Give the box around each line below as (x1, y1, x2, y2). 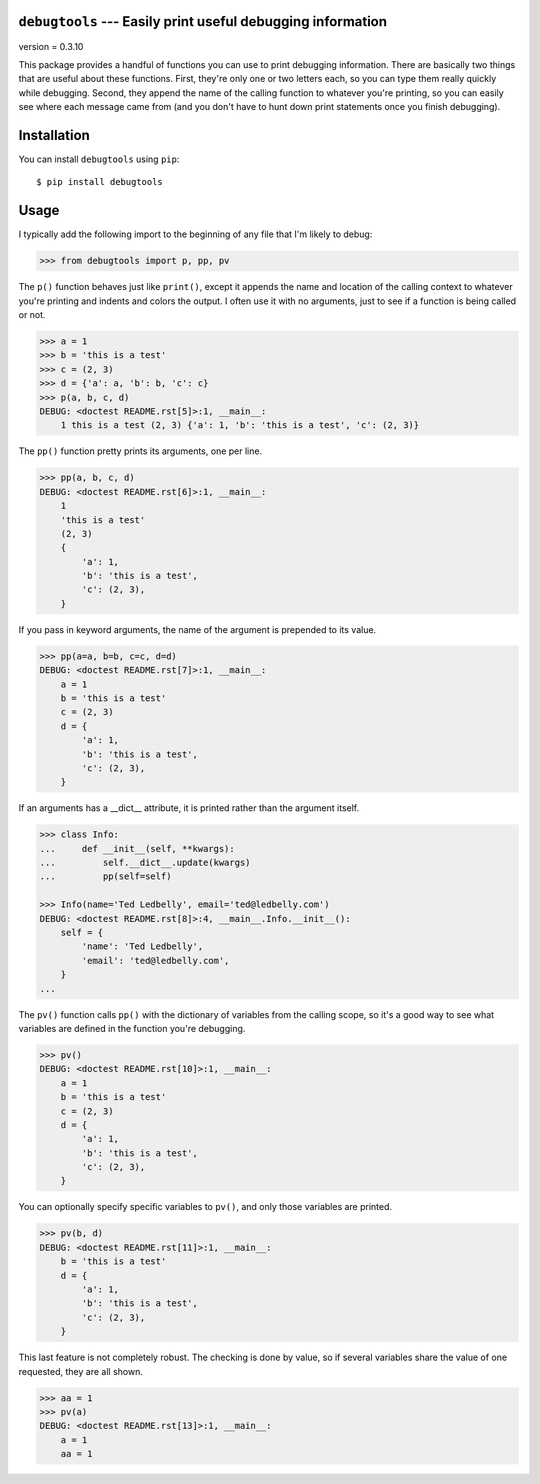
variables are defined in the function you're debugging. (18, 1022, 246, 1034)
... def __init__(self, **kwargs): (39, 843, 235, 854)
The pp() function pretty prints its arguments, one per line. (18, 445, 263, 457)
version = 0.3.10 (18, 40, 84, 52)
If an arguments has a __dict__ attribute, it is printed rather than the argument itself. (18, 802, 360, 814)
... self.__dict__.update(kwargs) (39, 857, 251, 869)
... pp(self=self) (39, 871, 172, 882)
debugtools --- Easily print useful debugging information (18, 13, 388, 30)
